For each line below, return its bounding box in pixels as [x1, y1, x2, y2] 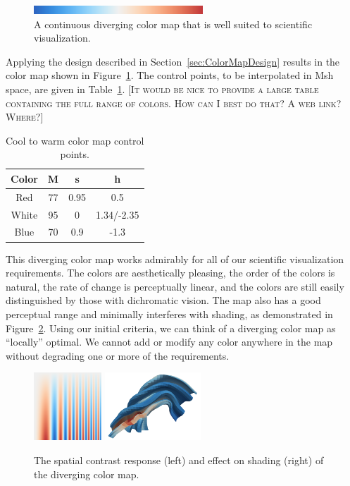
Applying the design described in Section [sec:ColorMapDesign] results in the [6, 54, 340, 68]
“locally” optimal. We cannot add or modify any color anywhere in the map [6, 334, 333, 349]
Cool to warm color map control [6, 133, 144, 147]
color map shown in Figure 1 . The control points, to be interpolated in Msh [6, 68, 334, 83]
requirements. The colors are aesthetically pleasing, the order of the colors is [6, 265, 335, 280]
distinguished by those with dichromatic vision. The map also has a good [6, 293, 321, 308]
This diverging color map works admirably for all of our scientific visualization [6, 251, 344, 266]
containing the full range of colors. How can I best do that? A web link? [6, 95, 342, 110]
